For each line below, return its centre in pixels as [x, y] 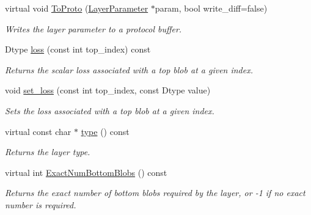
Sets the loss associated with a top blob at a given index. [110, 110]
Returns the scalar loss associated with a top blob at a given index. [129, 69]
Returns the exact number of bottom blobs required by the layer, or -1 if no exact [155, 193]
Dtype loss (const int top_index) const [78, 49]
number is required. [41, 204]
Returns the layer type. [48, 152]
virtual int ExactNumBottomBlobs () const [86, 172]
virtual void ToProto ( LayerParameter [77, 8]
